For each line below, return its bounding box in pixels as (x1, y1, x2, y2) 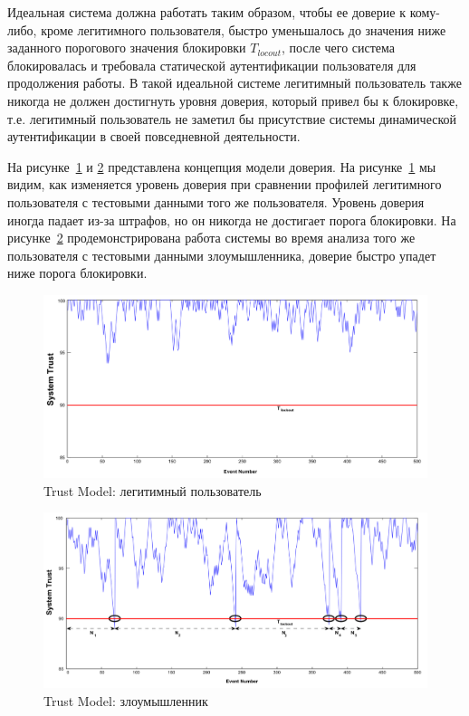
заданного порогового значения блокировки (7, 38, 246, 57)
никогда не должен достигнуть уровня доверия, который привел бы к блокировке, (7, 91, 459, 110)
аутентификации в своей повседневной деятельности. (7, 127, 301, 146)
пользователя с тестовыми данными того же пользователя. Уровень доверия (7, 192, 425, 211)
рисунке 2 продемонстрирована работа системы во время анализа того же (7, 228, 416, 247)
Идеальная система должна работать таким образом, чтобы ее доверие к (7, 3, 406, 21)
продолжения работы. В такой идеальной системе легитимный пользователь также (7, 73, 462, 92)
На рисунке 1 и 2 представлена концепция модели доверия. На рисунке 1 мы (7, 157, 436, 176)
